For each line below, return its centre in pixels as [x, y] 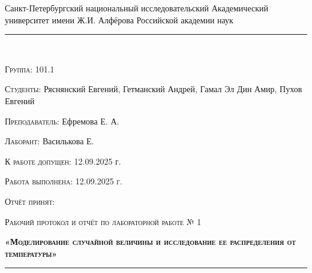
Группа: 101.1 [30, 69]
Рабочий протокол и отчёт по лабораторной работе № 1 [103, 221]
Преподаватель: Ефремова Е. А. [62, 121]
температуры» [31, 253]
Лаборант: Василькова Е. [49, 141]
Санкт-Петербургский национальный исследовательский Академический [136, 8]
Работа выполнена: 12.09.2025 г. [64, 181]
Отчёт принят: [30, 201]
